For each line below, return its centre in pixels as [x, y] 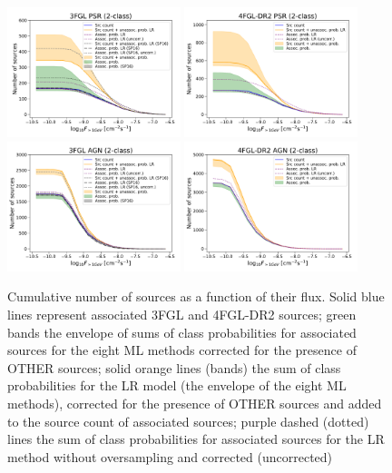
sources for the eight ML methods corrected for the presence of [182, 350]
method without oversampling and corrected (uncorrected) [170, 456]
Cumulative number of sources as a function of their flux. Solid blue [196, 296]
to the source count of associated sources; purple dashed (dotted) [188, 421]
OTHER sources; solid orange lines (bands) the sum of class [174, 367]
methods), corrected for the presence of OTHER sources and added [195, 403]
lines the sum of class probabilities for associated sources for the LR [196, 439]
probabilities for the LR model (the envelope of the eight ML [177, 385]
